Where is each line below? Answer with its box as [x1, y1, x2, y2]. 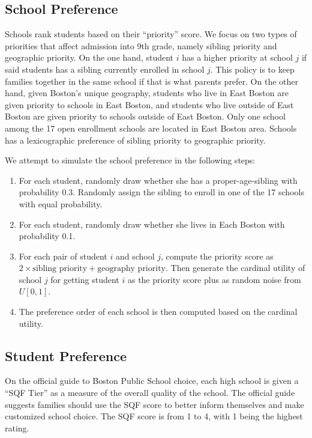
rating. [5, 421, 29, 434]
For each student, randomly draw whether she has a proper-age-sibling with [19, 174, 298, 186]
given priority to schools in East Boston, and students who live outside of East [5, 98, 294, 111]
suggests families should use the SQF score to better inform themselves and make [5, 398, 304, 410]
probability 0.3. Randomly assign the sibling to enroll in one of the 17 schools [19, 186, 304, 198]
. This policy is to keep [210, 62, 295, 75]
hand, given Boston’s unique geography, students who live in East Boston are [5, 87, 289, 99]
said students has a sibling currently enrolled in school [5, 62, 205, 75]
